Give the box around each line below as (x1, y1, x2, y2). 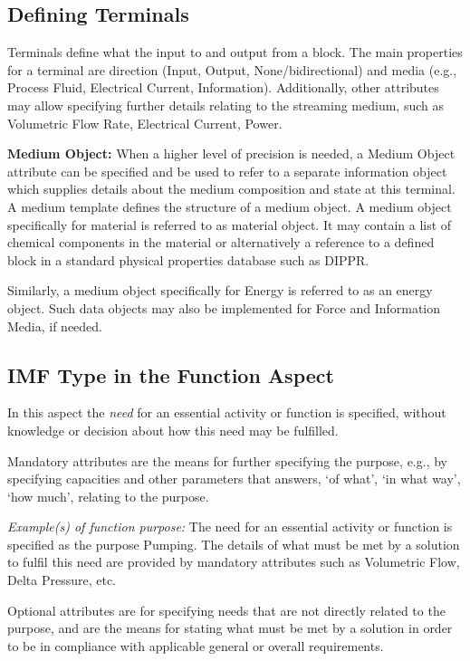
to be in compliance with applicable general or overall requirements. (7, 636, 384, 655)
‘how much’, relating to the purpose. (7, 486, 209, 505)
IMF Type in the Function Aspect (7, 360, 334, 388)
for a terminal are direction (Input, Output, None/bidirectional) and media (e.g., (7, 60, 457, 79)
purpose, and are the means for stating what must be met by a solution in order (7, 618, 453, 637)
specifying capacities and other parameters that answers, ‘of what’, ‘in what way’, (7, 469, 461, 488)
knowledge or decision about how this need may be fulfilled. (7, 420, 339, 439)
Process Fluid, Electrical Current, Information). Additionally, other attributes (7, 78, 439, 97)
